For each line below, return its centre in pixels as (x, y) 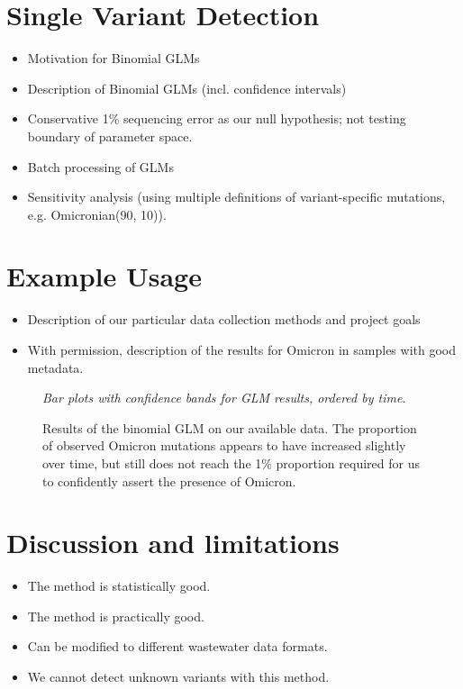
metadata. (55, 367)
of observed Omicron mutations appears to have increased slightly (224, 445)
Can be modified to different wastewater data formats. (177, 646)
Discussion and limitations (173, 543)
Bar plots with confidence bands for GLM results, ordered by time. (224, 398)
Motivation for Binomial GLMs (113, 58)
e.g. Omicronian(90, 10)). (97, 214)
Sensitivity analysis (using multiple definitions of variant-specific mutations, (236, 197)
